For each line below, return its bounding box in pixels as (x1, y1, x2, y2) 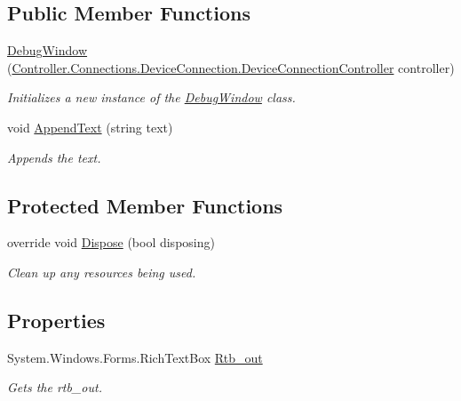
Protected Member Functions (7, 191, 283, 219)
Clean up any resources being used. (7, 262, 196, 281)
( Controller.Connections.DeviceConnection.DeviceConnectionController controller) (7, 58, 455, 76)
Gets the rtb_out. (7, 378, 102, 397)
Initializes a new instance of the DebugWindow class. (7, 88, 296, 107)
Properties (7, 306, 106, 333)
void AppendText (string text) (7, 117, 173, 136)
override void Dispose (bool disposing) (7, 233, 215, 252)
